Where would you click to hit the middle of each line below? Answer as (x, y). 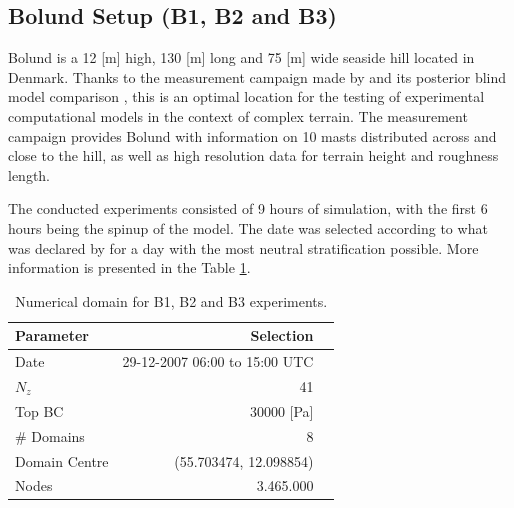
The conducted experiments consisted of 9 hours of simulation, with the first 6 (248, 208)
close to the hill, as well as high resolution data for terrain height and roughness (253, 155)
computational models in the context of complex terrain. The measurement (238, 115)
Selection (282, 335)
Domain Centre (62, 460)
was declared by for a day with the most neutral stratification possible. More (243, 247)
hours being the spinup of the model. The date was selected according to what (248, 227)
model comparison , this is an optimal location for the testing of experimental (246, 96)
